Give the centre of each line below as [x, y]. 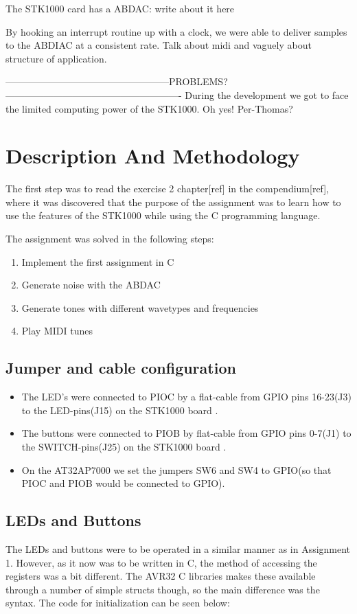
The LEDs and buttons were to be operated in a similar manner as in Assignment [178, 549]
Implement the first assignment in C [98, 261]
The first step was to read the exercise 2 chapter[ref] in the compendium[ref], [168, 189]
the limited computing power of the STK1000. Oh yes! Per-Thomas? [149, 108]
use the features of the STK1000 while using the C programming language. [163, 215]
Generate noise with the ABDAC [91, 285]
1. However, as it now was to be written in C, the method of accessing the [161, 562]
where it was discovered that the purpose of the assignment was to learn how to [173, 202]
